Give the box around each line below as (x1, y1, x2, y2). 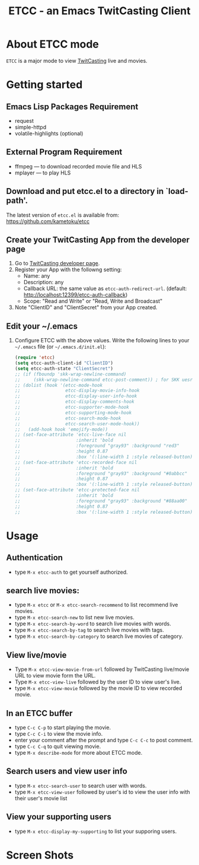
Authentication (6, 553, 63, 563)
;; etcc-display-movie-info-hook (14, 387, 140, 394)
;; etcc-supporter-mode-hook (14, 405, 129, 411)
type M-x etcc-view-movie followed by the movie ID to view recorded (14, 685, 182, 692)
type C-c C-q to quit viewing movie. (14, 743, 101, 750)
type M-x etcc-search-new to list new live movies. (14, 614, 134, 621)
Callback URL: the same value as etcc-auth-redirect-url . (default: (23, 285, 187, 292)
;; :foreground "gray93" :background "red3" (14, 443, 179, 449)
